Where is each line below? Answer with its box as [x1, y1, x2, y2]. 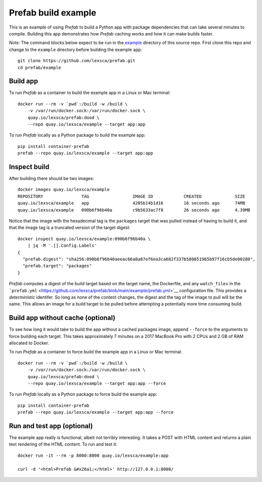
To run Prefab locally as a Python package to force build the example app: [9, 391, 157, 397]
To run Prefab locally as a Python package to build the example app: [9, 132, 146, 138]
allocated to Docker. [9, 340, 49, 346]
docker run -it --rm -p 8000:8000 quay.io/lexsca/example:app [17, 452, 169, 458]
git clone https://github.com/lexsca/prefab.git [17, 58, 135, 64]
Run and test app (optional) [9, 422, 93, 430]
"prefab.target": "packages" [22, 263, 92, 269]
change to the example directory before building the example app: [9, 47, 143, 52]
